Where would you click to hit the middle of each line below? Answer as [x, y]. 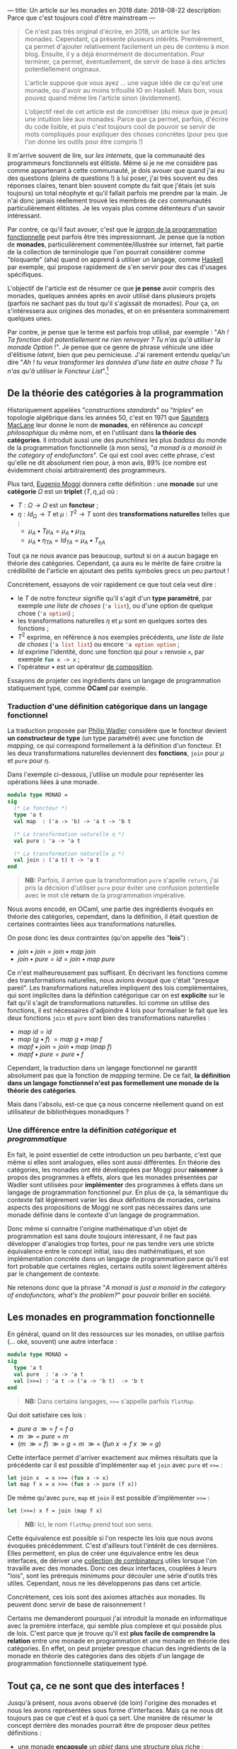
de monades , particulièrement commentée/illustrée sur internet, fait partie [116, 244]
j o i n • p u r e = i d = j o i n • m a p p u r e [66, 959]
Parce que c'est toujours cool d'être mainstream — [81, 18]
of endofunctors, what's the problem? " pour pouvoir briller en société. [110, 1295]
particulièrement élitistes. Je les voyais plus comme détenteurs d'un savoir [116, 208]
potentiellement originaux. [63, 69]
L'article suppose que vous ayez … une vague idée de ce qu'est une [124, 83]
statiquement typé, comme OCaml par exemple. [77, 688]
